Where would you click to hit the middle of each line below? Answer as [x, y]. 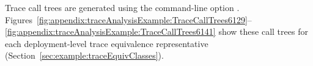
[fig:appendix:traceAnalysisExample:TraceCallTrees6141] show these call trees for [156, 31]
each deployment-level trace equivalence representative [107, 43]
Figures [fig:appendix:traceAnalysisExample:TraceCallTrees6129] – [128, 19]
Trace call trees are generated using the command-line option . [122, 7]
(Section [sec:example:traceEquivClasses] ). [84, 55]
